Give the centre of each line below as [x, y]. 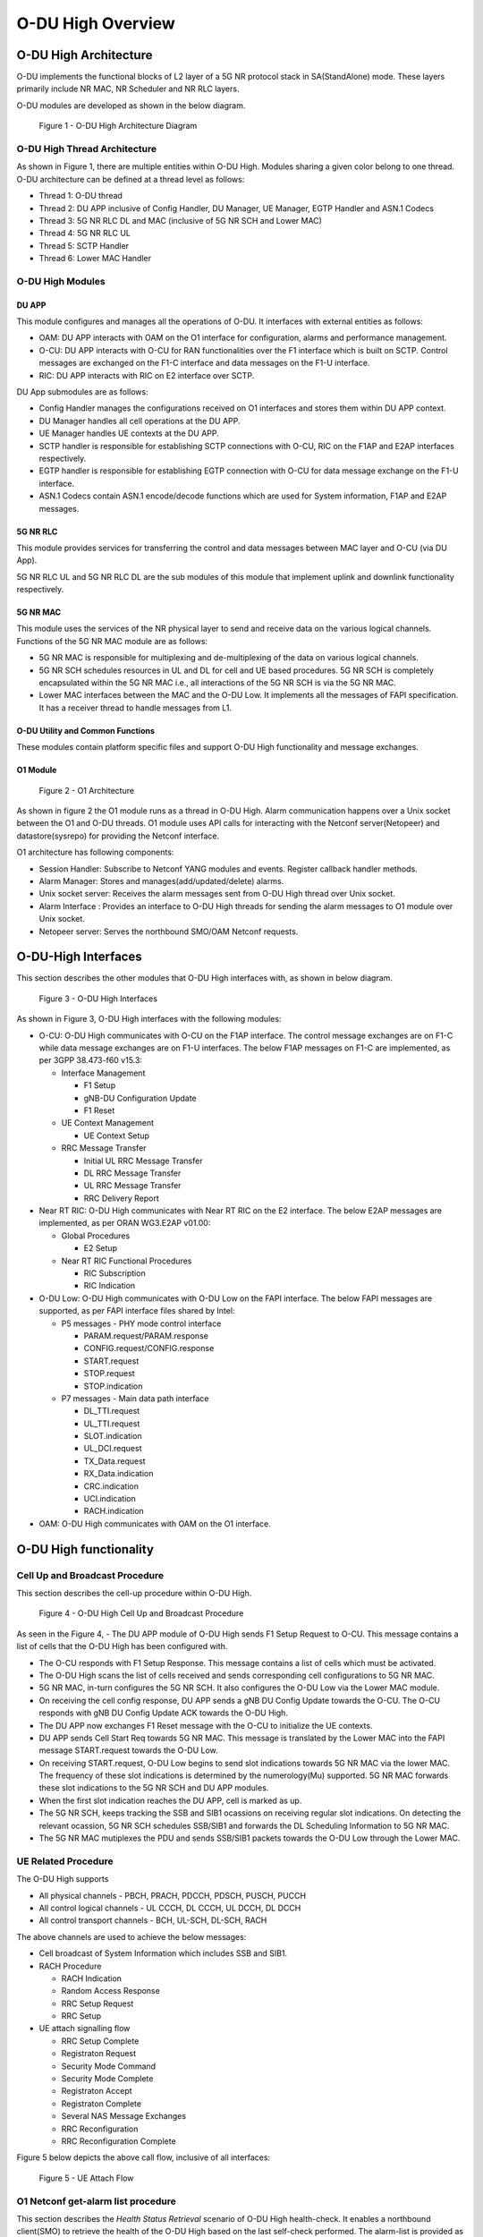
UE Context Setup [116, 1136]
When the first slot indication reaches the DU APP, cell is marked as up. [170, 1800]
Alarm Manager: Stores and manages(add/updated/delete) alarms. [161, 880]
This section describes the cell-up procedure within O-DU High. [134, 1593]
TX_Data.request [115, 1461]
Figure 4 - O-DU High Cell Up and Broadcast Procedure [141, 1613]
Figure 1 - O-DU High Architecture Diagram [118, 126]
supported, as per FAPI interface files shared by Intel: [137, 1311]
